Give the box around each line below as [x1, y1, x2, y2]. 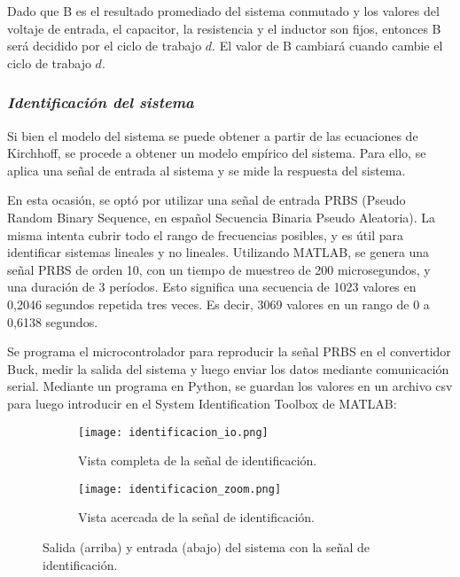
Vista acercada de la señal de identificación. [78, 508, 315, 526]
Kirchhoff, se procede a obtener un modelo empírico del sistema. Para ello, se [7, 144, 426, 162]
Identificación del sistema [7, 91, 194, 113]
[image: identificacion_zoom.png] [78, 482, 282, 495]
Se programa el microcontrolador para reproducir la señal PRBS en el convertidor [7, 342, 451, 361]
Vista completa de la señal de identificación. [78, 451, 317, 470]
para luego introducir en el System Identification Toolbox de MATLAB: [7, 394, 397, 412]
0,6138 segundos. [7, 312, 98, 331]
